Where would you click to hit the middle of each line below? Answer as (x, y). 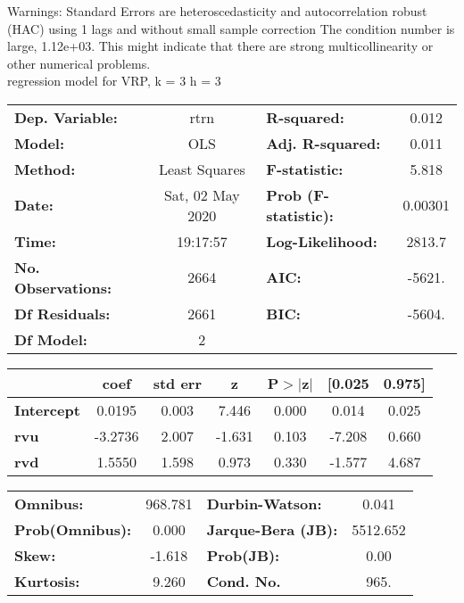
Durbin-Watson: (264, 503)
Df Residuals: (62, 313)
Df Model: (51, 339)
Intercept (47, 409)
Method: (45, 169)
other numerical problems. (79, 63)
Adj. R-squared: (323, 143)
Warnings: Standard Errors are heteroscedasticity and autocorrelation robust (217, 11)
